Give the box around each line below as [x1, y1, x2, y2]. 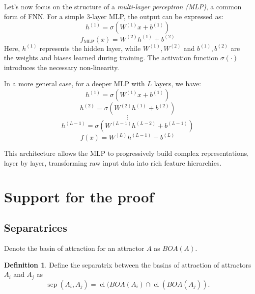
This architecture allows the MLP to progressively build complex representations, [4, 148, 249, 158]
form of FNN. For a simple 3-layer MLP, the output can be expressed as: [4, 11, 224, 21]
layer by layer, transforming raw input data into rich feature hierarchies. [4, 158, 222, 168]
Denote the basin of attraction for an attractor [4, 243, 144, 253]
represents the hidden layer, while [39, 43, 141, 53]
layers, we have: [154, 78, 201, 89]
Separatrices [4, 220, 67, 235]
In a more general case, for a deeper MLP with [4, 78, 145, 89]
